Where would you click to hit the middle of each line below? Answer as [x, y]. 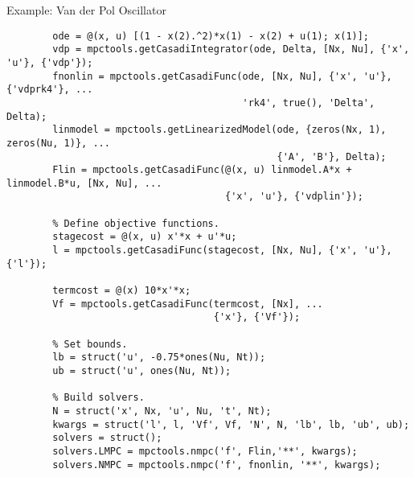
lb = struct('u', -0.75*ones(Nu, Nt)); [159, 358]
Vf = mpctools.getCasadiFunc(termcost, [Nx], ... [188, 304]
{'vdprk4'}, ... [50, 90]
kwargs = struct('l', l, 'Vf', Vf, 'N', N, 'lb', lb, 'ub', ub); [231, 424]
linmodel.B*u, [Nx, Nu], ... [84, 183]
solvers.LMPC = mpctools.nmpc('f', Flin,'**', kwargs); [205, 451]
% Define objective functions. [136, 223]
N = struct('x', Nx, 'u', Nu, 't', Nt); [162, 411]
